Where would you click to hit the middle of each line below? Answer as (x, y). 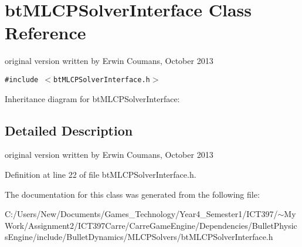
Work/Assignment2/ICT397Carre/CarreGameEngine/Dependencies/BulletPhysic (151, 225)
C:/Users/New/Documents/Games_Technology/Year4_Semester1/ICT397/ (141, 214)
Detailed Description (69, 130)
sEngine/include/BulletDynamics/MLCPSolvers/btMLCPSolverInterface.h (139, 237)
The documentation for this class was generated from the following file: (132, 194)
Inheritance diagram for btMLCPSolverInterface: (92, 98)
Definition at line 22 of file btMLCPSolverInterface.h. (101, 174)
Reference (45, 33)
